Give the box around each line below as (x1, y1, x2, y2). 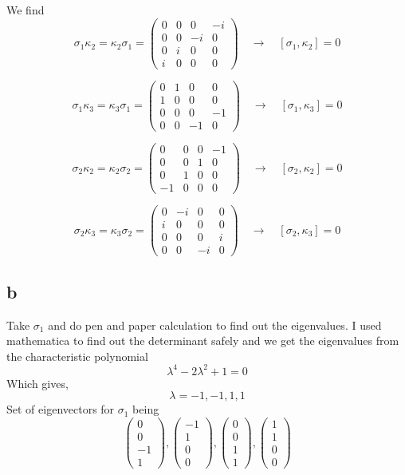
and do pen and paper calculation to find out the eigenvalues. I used (48, 316, 382, 333)
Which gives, (6, 374, 69, 391)
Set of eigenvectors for (6, 401, 115, 418)
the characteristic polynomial (6, 347, 148, 364)
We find (6, 2, 45, 18)
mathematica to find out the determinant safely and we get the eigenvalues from (6, 332, 399, 349)
